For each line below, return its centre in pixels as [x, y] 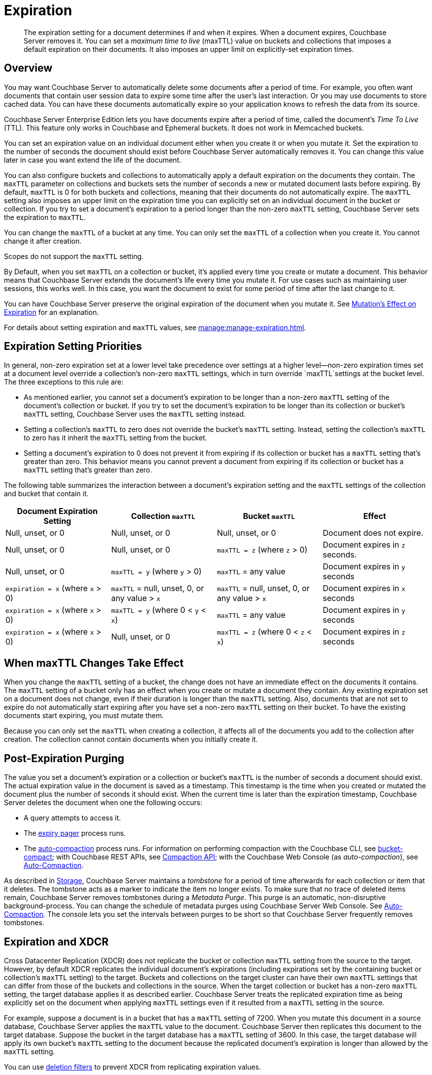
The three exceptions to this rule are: [64, 382]
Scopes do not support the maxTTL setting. [74, 256]
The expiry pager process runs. [75, 833]
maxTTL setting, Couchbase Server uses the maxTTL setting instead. [135, 414]
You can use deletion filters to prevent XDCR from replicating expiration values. [133, 1067]
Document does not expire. [373, 533]
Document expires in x [364, 588]
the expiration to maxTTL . [45, 217]
